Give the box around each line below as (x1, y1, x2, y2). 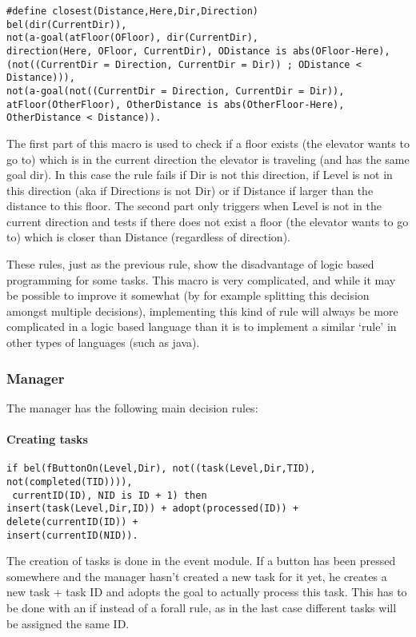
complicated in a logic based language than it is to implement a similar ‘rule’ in (6, 318, 397, 335)
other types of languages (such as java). (6, 334, 200, 351)
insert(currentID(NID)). (6, 529, 138, 541)
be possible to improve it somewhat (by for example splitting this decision (6, 287, 370, 304)
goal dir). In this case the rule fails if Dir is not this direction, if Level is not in (6, 166, 393, 183)
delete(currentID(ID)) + (6, 516, 138, 528)
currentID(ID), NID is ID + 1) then (12, 489, 207, 501)
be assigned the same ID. (6, 615, 130, 631)
